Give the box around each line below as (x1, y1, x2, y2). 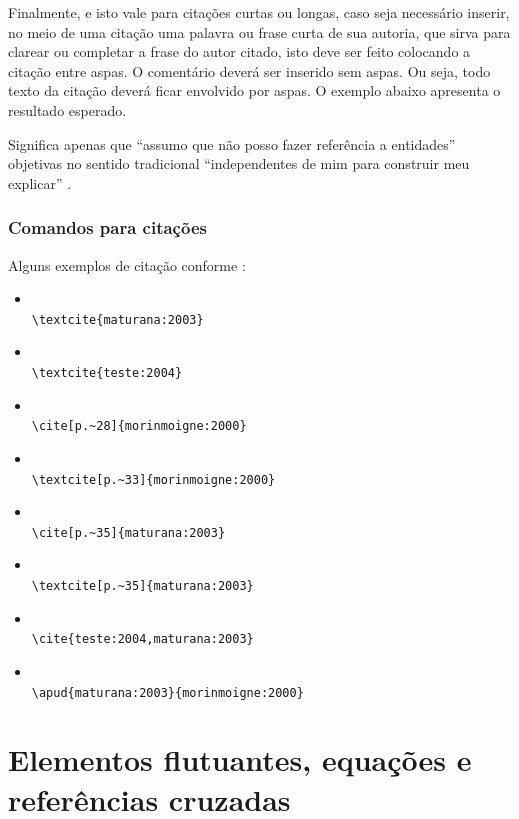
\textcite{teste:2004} (31, 366, 183, 380)
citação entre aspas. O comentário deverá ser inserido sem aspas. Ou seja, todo (8, 60, 491, 81)
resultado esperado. (8, 99, 127, 120)
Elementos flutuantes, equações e (8, 739, 472, 780)
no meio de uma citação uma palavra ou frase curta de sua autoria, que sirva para (8, 21, 511, 42)
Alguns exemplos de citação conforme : (8, 254, 246, 275)
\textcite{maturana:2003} (31, 312, 204, 327)
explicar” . (8, 172, 72, 193)
